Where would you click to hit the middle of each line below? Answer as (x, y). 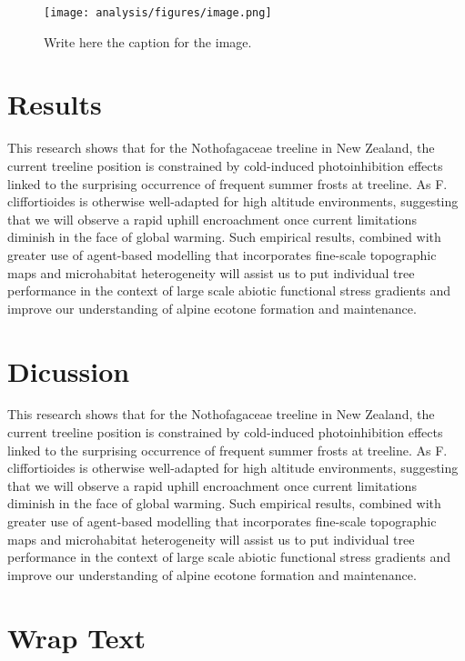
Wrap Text (77, 637)
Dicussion (69, 371)
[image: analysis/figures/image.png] (158, 13)
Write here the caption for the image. (148, 41)
